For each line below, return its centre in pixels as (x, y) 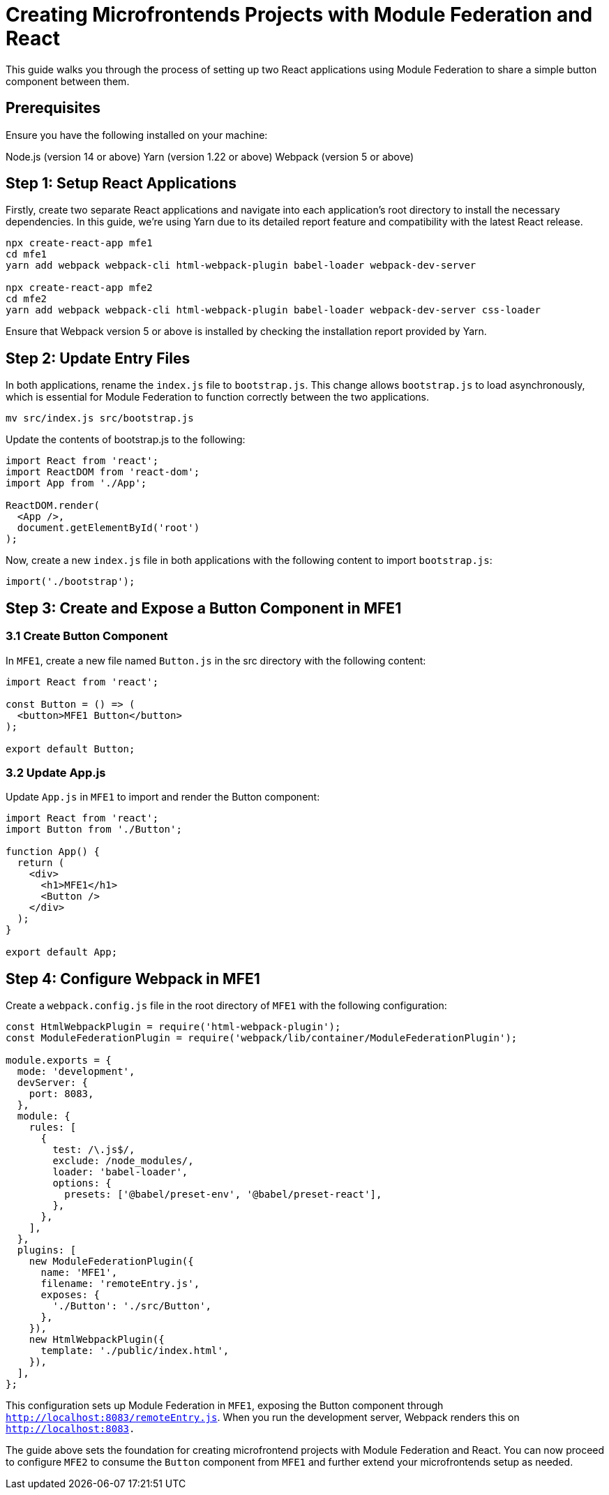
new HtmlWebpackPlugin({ (97, 1340)
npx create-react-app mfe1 (79, 243)
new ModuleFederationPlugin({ (111, 1262)
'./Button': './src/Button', (132, 1306)
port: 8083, (61, 1094)
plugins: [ (47, 1250)
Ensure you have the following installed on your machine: (137, 135)
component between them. (68, 81)
